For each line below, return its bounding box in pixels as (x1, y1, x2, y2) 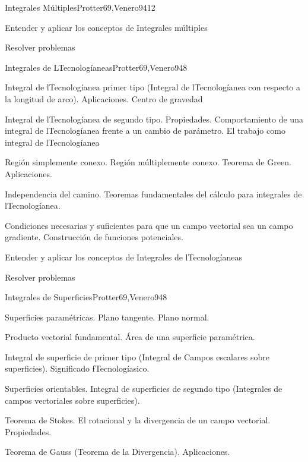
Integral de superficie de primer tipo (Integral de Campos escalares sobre (5, 350, 269, 363)
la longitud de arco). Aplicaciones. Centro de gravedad (5, 92, 203, 105)
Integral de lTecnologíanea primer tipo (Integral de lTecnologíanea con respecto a (5, 81, 301, 93)
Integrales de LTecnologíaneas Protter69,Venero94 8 (5, 61, 188, 73)
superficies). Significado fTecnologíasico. (5, 362, 150, 375)
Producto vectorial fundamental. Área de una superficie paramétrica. (5, 331, 255, 343)
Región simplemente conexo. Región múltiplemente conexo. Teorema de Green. (5, 156, 291, 168)
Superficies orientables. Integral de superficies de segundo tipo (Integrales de (5, 382, 282, 395)
